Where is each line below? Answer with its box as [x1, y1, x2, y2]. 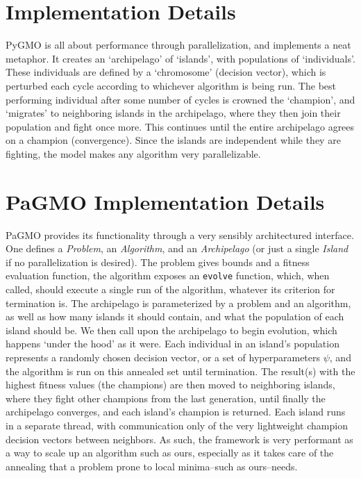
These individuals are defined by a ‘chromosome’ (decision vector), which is [6, 65, 326, 79]
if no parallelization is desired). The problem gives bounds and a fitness [6, 254, 310, 269]
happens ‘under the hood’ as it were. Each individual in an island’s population [6, 336, 339, 351]
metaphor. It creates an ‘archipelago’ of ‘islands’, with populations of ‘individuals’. [6, 51, 355, 65]
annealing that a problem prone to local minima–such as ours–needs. [6, 459, 298, 473]
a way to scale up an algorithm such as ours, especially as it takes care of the [6, 445, 334, 460]
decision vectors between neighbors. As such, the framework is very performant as [6, 431, 353, 446]
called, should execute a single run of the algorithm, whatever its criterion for [6, 282, 335, 297]
